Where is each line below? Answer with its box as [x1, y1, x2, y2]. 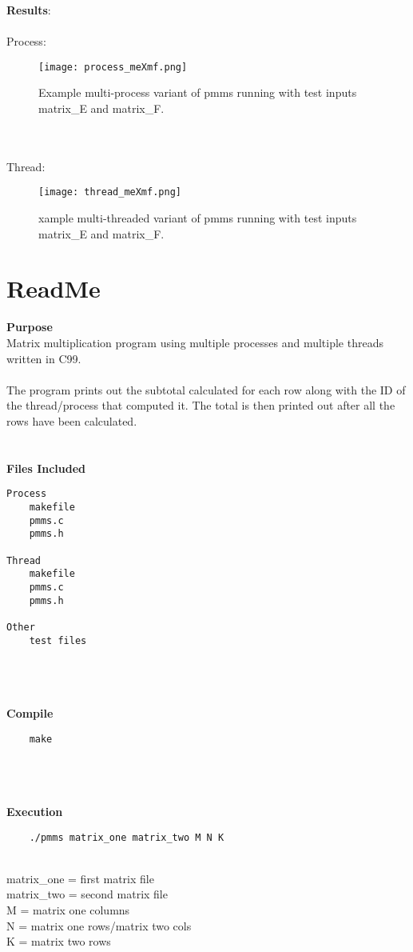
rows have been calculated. [6, 412, 137, 429]
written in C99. [6, 350, 81, 366]
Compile [6, 704, 54, 721]
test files [29, 634, 87, 646]
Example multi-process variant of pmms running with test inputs [38, 84, 357, 101]
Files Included [6, 459, 86, 476]
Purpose [6, 318, 53, 335]
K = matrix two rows [6, 933, 111, 950]
